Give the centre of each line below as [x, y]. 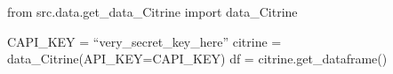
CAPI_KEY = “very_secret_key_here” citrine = [144, 41]
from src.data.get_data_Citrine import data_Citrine [152, 11]
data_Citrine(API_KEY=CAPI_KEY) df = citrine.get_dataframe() [197, 59]
